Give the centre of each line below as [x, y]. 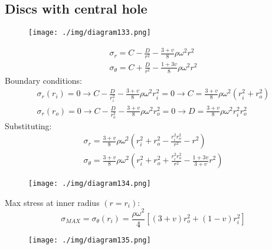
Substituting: [28, 125]
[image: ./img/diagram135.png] [90, 240]
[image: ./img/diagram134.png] [90, 184]
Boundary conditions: [44, 80]
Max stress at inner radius [52, 202]
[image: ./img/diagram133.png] [90, 33]
